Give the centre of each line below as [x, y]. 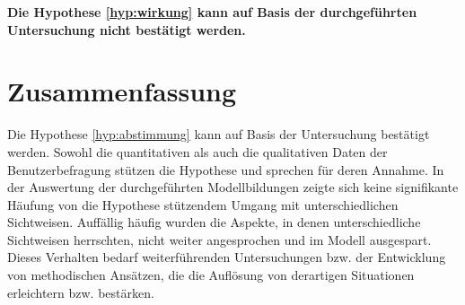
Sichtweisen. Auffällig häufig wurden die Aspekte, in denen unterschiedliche [214, 222]
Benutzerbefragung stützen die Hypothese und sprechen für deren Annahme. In [226, 169]
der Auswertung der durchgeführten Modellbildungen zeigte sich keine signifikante [233, 187]
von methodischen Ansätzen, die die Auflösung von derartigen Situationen [211, 275]
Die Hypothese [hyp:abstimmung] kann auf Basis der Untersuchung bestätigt [219, 134]
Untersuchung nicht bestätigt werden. [127, 29]
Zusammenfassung [122, 91]
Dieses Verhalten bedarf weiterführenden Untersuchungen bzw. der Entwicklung [227, 257]
